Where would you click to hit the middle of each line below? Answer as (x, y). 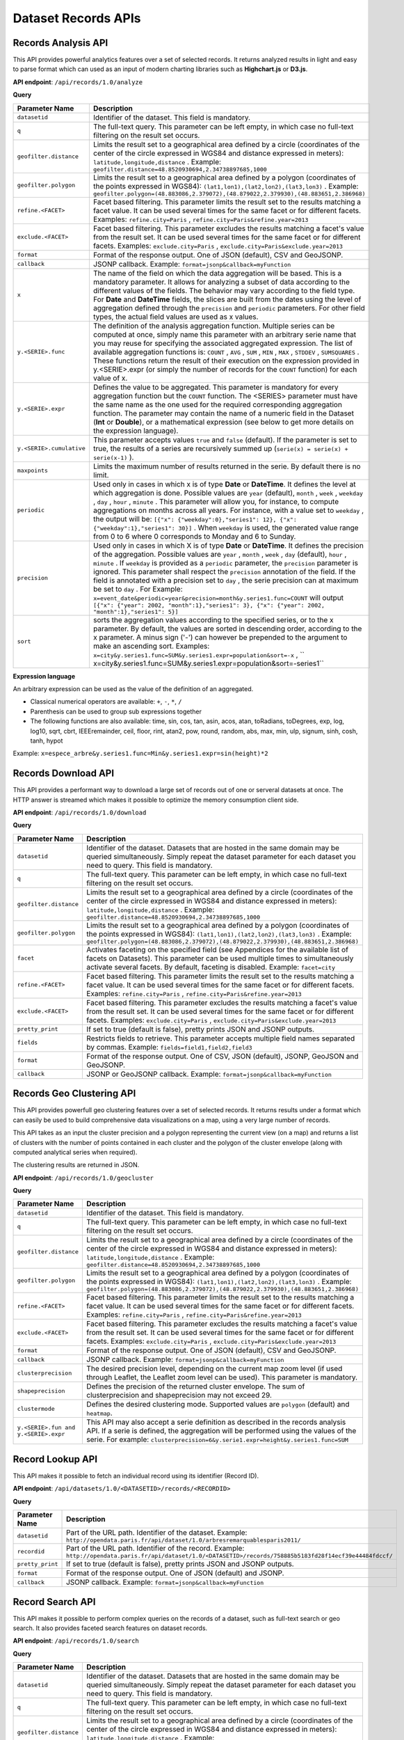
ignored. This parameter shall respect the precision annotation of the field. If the (224, 571)
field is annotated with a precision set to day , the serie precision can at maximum (226, 580)
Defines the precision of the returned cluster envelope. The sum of (196, 1386)
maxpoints (33, 471)
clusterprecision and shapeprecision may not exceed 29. (179, 1395)
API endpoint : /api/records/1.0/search (76, 1641)
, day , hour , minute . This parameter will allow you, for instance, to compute (216, 501)
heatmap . (99, 1413)
